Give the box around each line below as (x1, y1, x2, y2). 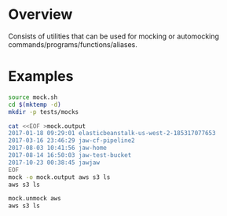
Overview (8, 5, 73, 24)
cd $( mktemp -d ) (8, 101, 61, 108)
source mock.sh (8, 93, 58, 101)
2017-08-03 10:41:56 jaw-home (8, 144, 108, 152)
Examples (8, 68, 74, 86)
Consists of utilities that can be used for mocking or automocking (8, 31, 220, 41)
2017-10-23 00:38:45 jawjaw (8, 159, 101, 167)
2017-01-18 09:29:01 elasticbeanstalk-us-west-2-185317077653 (8, 130, 216, 137)
